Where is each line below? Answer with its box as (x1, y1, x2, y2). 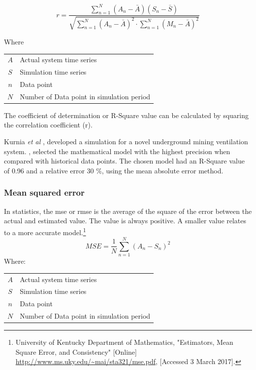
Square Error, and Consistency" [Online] (15, 346, 137, 357)
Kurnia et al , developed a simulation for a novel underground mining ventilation (4, 136, 248, 147)
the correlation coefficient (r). (4, 120, 93, 130)
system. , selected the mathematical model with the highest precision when (4, 146, 230, 156)
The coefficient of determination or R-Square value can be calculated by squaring (4, 110, 249, 120)
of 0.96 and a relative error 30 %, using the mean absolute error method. (4, 165, 224, 175)
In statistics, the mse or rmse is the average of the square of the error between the (4, 206, 252, 216)
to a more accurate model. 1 (4, 225, 86, 237)
